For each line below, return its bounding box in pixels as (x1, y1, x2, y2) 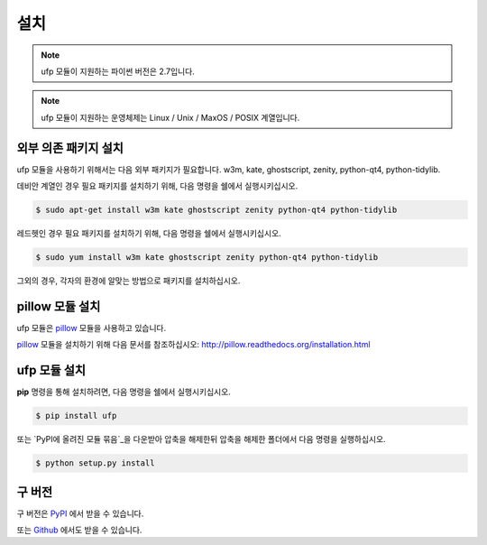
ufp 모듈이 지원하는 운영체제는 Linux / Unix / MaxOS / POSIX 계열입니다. (41, 112, 300, 123)
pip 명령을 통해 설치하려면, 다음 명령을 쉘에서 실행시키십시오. (16, 386, 232, 397)
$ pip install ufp (35, 411, 117, 421)
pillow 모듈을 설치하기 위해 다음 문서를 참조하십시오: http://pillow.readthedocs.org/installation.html (16, 339, 371, 350)
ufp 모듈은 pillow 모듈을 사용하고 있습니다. (16, 322, 167, 333)
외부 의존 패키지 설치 (16, 140, 124, 155)
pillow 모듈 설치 (16, 299, 101, 314)
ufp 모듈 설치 (16, 363, 86, 378)
